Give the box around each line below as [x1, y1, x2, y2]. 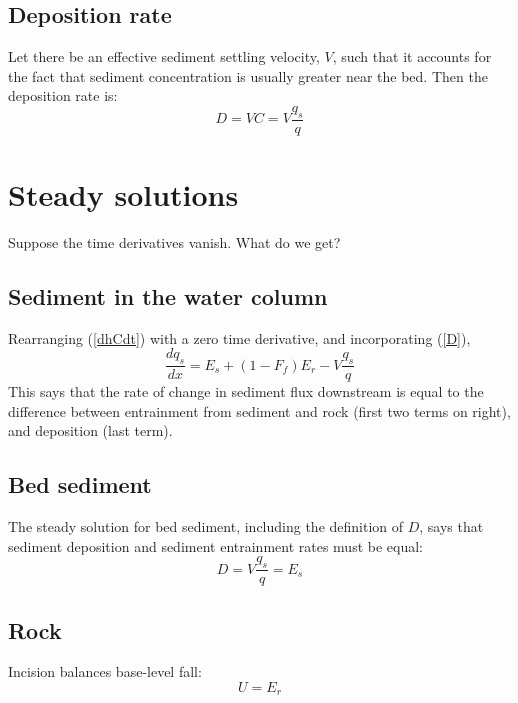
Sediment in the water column [8, 280, 328, 311]
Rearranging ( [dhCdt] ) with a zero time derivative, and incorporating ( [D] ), [8, 327, 471, 348]
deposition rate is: [8, 85, 118, 106]
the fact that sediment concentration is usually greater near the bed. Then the [8, 65, 488, 86]
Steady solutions [8, 174, 239, 214]
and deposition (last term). [8, 420, 173, 441]
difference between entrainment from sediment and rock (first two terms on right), [8, 400, 511, 421]
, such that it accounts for [332, 46, 492, 67]
